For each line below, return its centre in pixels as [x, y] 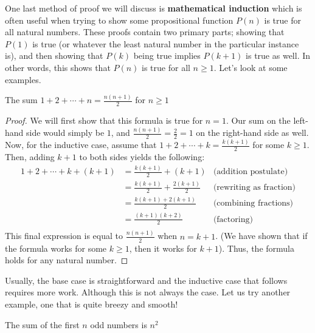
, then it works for [163, 248]
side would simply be [65, 133]
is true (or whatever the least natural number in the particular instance [166, 43]
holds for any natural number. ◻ [67, 260]
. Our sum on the [258, 120]
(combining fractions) [253, 203]
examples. [23, 79]
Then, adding [30, 157]
